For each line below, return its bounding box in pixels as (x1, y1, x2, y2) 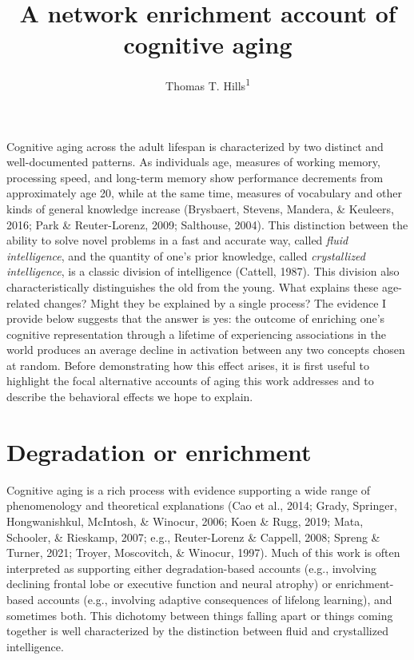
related (6, 294, 41, 311)
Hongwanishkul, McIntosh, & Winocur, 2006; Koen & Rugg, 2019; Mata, (6, 512, 364, 529)
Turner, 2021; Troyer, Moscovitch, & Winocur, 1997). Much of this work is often (6, 544, 400, 561)
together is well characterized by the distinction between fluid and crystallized (6, 622, 388, 639)
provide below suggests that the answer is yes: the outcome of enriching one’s (6, 310, 385, 327)
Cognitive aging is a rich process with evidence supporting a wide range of (6, 481, 371, 498)
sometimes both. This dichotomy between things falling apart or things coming (6, 606, 393, 623)
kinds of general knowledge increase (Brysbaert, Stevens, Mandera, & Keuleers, (6, 200, 394, 217)
